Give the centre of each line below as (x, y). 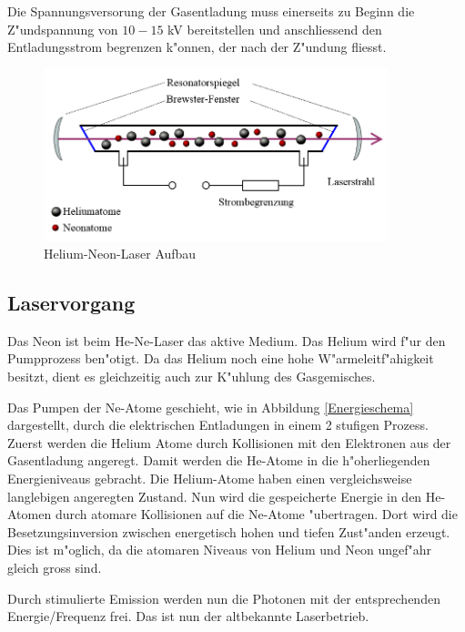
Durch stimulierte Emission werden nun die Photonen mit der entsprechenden (224, 598)
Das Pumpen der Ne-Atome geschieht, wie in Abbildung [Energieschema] (211, 407)
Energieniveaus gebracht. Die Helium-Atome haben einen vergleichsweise (210, 479)
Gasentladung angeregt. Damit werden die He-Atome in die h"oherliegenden (219, 460)
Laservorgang (71, 303)
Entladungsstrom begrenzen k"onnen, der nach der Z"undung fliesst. (197, 47)
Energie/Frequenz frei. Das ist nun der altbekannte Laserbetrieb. (188, 616)
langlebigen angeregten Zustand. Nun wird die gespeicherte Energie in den (215, 496)
